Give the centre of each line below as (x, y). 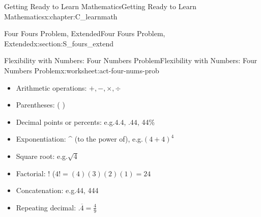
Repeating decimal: (46, 207)
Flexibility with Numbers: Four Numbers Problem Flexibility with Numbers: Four (131, 60)
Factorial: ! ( (36, 173)
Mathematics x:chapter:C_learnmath (61, 16)
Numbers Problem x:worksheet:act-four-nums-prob (82, 70)
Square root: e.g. (42, 156)
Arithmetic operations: (51, 87)
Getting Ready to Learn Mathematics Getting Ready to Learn (100, 6)
